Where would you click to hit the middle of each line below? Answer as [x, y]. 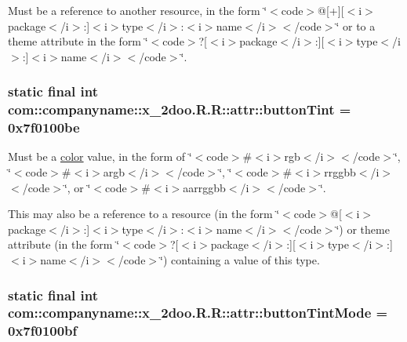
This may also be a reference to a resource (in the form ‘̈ [144, 214]
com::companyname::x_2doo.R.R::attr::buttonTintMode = [198, 313]
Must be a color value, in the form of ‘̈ [100, 156]
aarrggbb [204, 187]
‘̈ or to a [356, 25]
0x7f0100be [44, 127]
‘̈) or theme [363, 229]
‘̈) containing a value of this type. [240, 260]
